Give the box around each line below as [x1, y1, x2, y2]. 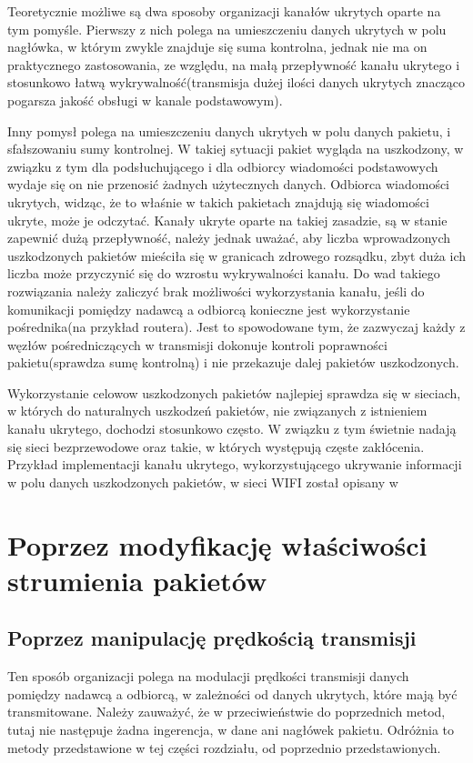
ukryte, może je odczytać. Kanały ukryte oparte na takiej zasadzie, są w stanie [7, 210, 448, 229]
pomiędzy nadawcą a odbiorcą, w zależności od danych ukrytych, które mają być [7, 684, 458, 703]
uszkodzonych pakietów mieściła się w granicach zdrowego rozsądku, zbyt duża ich [7, 246, 467, 265]
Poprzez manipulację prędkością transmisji [7, 624, 417, 652]
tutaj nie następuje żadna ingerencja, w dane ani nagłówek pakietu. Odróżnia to [7, 719, 455, 738]
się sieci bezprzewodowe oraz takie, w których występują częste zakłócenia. [7, 437, 425, 456]
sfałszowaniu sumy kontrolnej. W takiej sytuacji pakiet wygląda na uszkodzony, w [7, 139, 464, 158]
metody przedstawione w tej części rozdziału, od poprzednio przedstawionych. [7, 738, 441, 757]
